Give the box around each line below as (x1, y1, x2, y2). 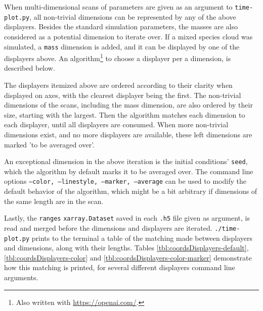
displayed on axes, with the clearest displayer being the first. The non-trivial (4, 89, 241, 100)
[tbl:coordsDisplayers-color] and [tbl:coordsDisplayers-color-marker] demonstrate (4, 252, 252, 263)
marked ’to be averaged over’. (4, 139, 95, 149)
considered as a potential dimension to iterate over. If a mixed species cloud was (4, 31, 253, 41)
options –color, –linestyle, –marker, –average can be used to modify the (4, 176, 246, 186)
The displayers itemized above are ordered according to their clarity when (4, 80, 233, 90)
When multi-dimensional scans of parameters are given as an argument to (4, 2, 233, 12)
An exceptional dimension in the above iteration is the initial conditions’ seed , (4, 156, 248, 167)
